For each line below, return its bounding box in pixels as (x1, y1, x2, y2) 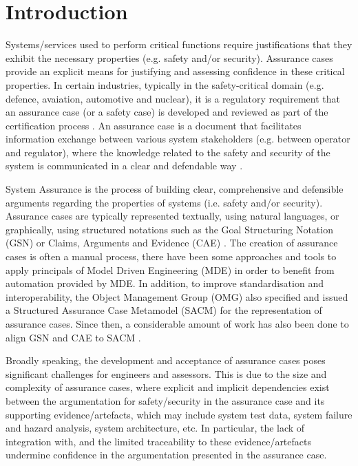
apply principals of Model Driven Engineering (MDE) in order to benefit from (6, 262, 335, 277)
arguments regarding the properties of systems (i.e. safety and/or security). (6, 195, 323, 209)
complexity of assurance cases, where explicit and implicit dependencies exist (6, 380, 330, 394)
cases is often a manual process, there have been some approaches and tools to (6, 249, 337, 264)
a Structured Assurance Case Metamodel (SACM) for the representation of (6, 303, 322, 317)
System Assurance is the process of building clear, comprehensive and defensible (6, 182, 344, 196)
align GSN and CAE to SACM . (6, 330, 141, 344)
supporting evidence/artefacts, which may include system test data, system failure (6, 407, 352, 421)
